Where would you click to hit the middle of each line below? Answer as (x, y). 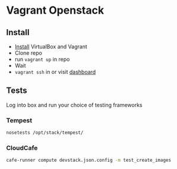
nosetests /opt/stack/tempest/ (45, 133)
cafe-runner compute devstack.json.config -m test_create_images (88, 160)
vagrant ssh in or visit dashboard (55, 72)
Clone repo (29, 53)
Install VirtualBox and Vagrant (51, 46)
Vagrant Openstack (55, 10)
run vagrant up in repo (42, 59)
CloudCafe (22, 148)
